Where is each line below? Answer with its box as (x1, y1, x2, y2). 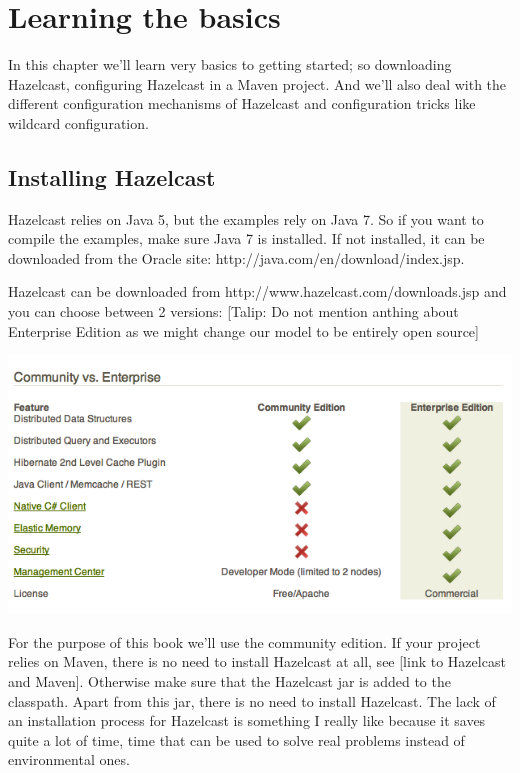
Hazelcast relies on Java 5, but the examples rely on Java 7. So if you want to (8, 208, 484, 229)
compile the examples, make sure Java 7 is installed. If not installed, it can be (8, 228, 485, 249)
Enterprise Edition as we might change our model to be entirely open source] (8, 320, 479, 341)
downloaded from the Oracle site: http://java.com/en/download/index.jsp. (8, 247, 465, 268)
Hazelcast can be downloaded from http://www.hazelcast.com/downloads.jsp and (8, 281, 507, 302)
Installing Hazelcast (8, 161, 216, 192)
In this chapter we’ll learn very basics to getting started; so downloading (8, 54, 452, 75)
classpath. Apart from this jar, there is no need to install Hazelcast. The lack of (8, 690, 496, 711)
